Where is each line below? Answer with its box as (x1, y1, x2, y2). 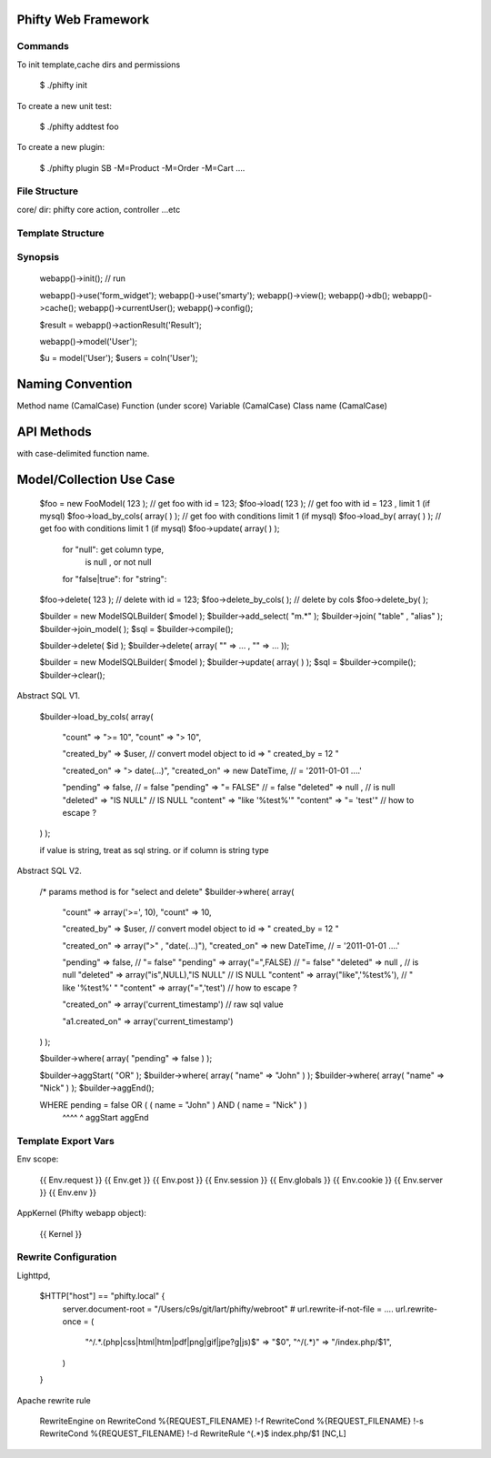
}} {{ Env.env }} (39, 1187, 97, 1198)
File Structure (16, 185, 79, 197)
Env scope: (16, 1153, 59, 1164)
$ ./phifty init (39, 80, 88, 91)
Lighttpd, (16, 1270, 51, 1281)
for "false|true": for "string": (62, 573, 167, 584)
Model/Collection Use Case (16, 471, 175, 487)
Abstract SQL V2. (16, 865, 82, 877)
